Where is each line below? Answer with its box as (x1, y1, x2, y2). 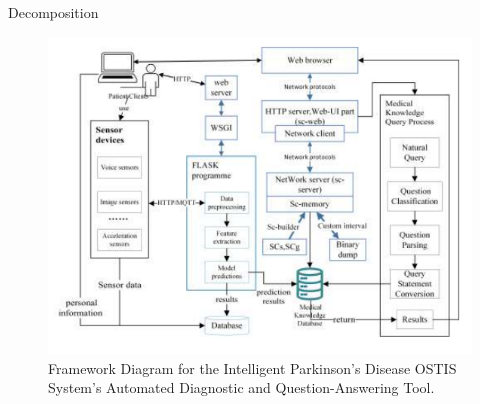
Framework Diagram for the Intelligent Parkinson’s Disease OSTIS (48, 357, 457, 378)
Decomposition (8, 2, 99, 22)
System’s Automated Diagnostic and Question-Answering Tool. (48, 377, 435, 398)
